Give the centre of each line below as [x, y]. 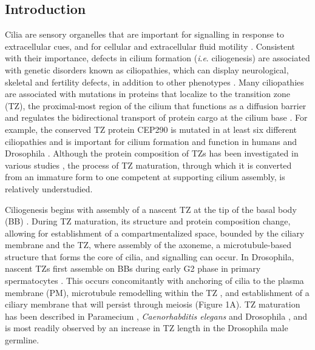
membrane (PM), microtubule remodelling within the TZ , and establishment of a [157, 292]
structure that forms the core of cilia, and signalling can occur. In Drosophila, [150, 256]
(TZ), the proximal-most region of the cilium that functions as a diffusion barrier [156, 105]
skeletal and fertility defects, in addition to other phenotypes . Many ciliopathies [154, 82]
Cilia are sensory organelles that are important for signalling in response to [145, 34]
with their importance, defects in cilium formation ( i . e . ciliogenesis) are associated [157, 58]
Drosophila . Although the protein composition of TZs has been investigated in [152, 153]
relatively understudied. [49, 188]
